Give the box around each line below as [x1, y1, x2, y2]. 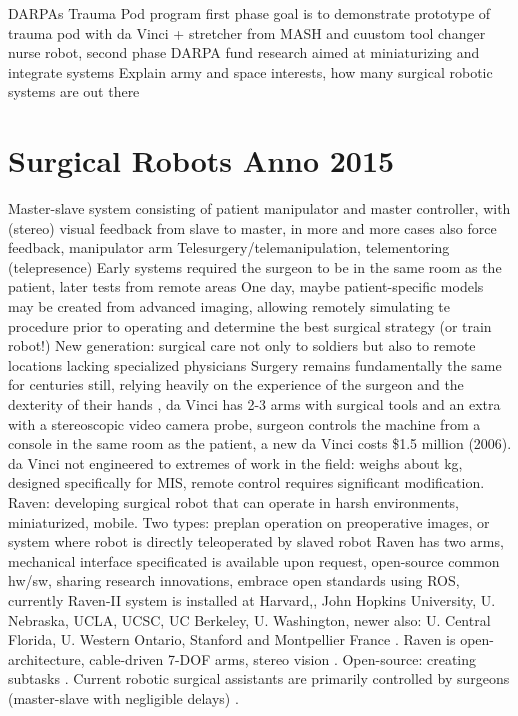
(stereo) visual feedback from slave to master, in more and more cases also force [8, 217, 497, 238]
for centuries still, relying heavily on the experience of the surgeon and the [8, 374, 464, 395]
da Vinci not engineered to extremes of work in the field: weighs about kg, [8, 452, 463, 473]
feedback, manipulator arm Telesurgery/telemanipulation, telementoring [8, 237, 450, 258]
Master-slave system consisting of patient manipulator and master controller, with [8, 198, 511, 219]
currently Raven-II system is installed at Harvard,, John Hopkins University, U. [8, 589, 496, 610]
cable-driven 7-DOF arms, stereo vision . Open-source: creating [89, 648, 477, 669]
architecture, [8, 648, 85, 669]
